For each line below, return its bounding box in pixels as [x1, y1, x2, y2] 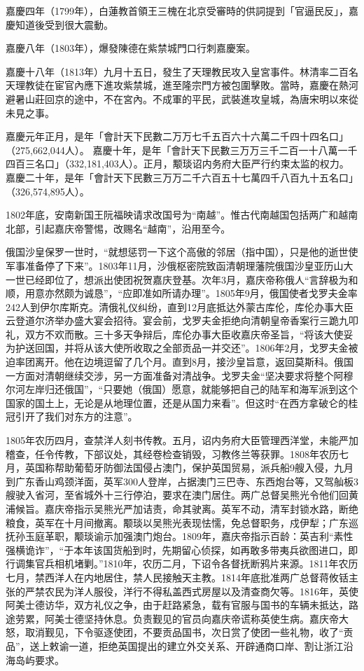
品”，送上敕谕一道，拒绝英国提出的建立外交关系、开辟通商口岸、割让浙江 [6, 638, 344, 653]
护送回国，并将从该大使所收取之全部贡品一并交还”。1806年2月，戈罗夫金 [15, 340, 349, 355]
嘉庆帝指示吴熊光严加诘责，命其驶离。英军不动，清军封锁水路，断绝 [44, 501, 358, 516]
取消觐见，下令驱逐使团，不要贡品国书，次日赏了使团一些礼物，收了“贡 [24, 625, 353, 639]
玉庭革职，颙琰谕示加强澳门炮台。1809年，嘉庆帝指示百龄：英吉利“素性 [24, 529, 353, 544]
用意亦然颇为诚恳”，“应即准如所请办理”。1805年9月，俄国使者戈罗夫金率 [24, 286, 358, 300]
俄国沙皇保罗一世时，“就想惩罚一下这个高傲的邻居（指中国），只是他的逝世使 [6, 244, 358, 259]
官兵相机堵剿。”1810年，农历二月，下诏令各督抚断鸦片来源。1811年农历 [34, 556, 358, 571]
